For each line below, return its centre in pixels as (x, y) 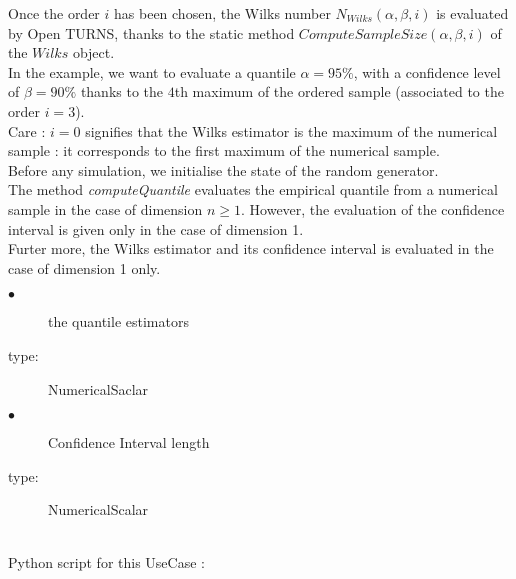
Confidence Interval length (129, 442)
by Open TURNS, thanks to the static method (151, 32)
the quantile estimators (118, 321)
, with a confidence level (427, 71)
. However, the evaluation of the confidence (373, 208)
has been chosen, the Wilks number (222, 13)
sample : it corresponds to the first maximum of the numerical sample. (224, 150)
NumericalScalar (98, 509)
